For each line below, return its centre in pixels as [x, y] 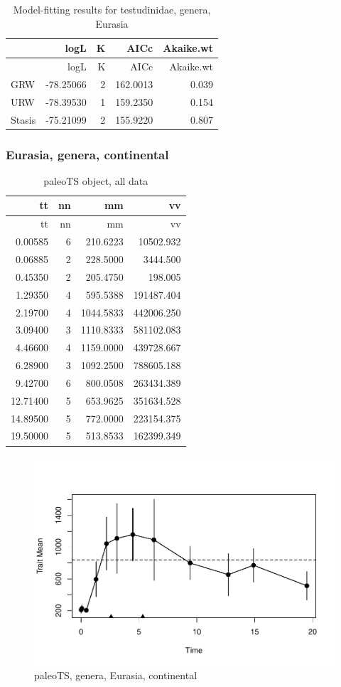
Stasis [23, 119]
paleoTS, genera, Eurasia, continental [116, 675]
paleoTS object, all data [96, 180]
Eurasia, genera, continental [87, 154]
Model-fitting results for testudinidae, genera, [112, 9]
